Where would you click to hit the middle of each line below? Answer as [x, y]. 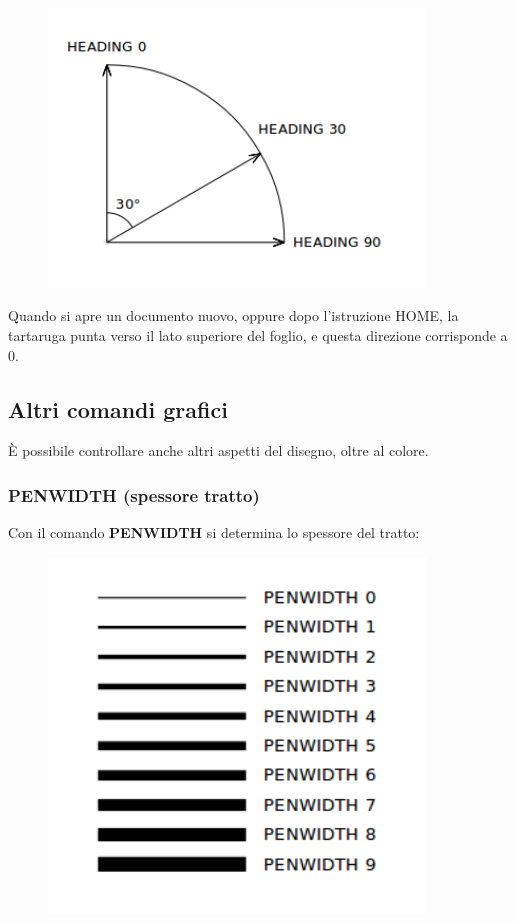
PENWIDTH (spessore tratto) [134, 494]
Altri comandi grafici [118, 408]
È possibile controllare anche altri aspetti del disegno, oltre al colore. [218, 450]
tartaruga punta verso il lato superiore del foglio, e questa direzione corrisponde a [258, 334]
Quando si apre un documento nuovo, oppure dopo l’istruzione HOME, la [233, 315]
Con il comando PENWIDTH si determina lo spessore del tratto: [214, 532]
